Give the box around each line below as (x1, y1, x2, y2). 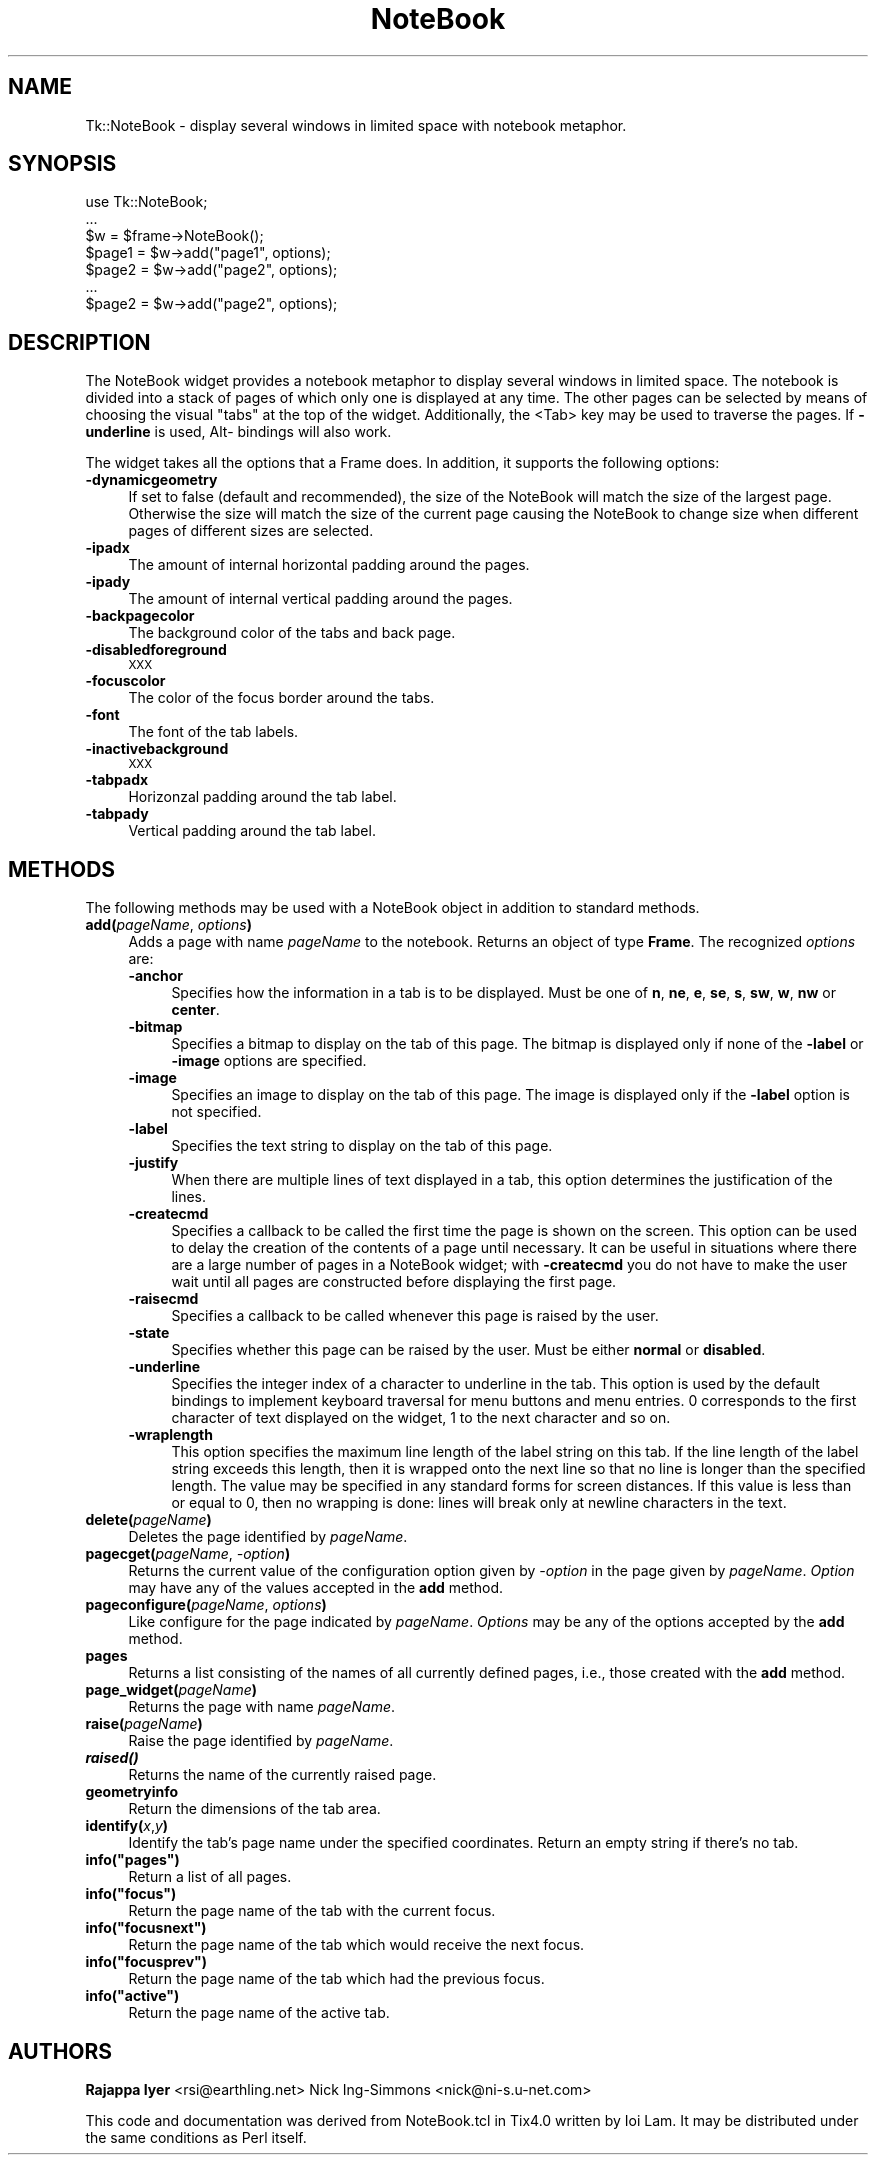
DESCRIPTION (8, 329, 151, 355)
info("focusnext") (85, 1919, 207, 1937)
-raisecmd (128, 1290, 199, 1308)
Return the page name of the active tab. (128, 2004, 390, 2022)
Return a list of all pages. (128, 1868, 292, 1886)
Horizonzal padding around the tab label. (128, 788, 397, 806)
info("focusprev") (85, 1953, 208, 1971)
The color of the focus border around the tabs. (128, 689, 435, 707)
